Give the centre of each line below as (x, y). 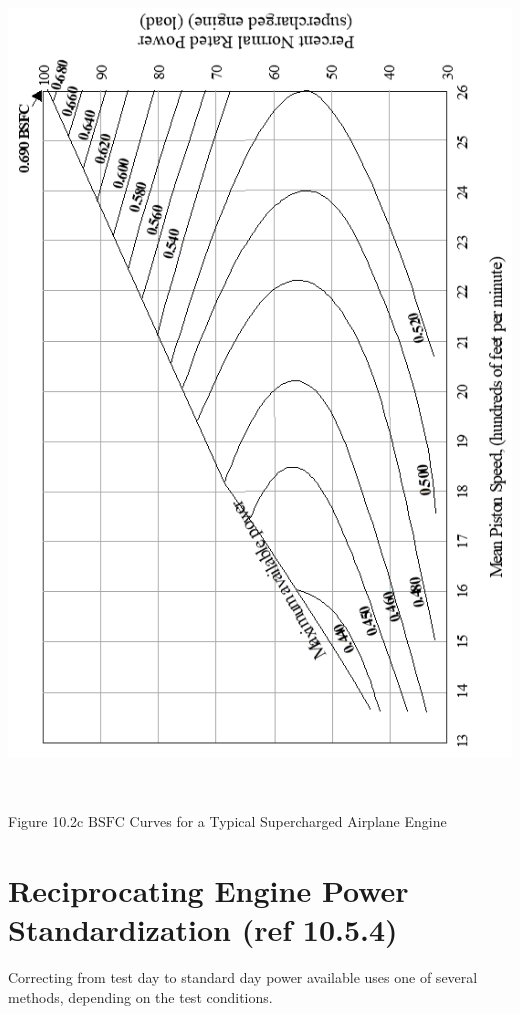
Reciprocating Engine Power (208, 890)
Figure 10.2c (46, 821)
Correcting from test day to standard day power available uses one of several (243, 977)
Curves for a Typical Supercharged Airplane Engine (288, 821)
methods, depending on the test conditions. (140, 996)
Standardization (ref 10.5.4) (203, 929)
